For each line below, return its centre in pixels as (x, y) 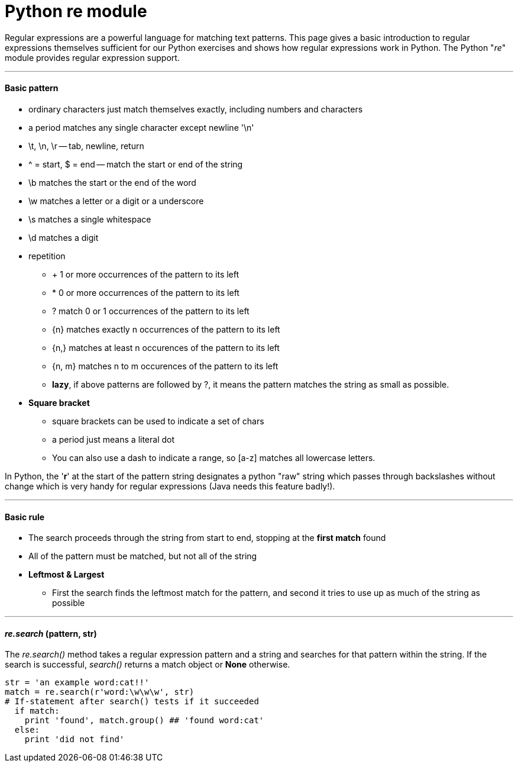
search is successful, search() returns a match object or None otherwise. (148, 665)
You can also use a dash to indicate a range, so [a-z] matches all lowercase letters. (214, 457)
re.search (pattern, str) (51, 633)
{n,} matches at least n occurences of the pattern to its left (166, 347)
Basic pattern (32, 88)
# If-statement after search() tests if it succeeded (132, 702)
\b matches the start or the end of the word (112, 182)
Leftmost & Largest (67, 575)
